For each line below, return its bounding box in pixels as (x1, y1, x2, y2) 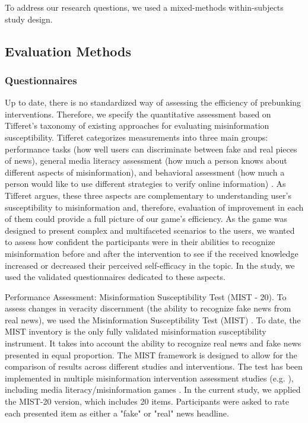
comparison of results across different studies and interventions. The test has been (5, 360, 303, 373)
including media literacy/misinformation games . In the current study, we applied (5, 383, 301, 396)
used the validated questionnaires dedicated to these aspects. (5, 271, 226, 283)
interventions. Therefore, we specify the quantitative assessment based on (5, 107, 271, 120)
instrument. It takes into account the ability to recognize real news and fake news (5, 337, 301, 349)
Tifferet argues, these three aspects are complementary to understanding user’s (5, 189, 291, 201)
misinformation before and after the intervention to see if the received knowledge (5, 247, 299, 259)
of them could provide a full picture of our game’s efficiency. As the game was (5, 212, 287, 225)
